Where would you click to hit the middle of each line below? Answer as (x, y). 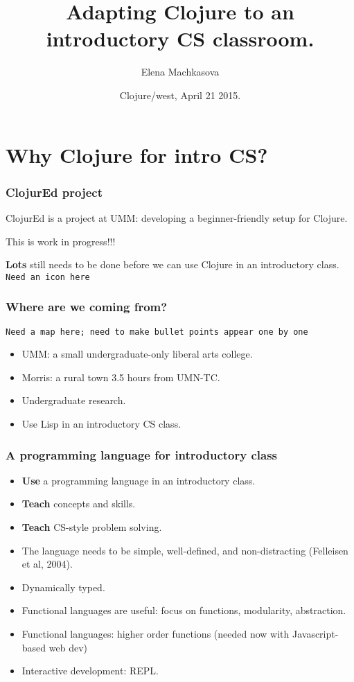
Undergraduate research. (74, 400)
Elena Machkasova (180, 72)
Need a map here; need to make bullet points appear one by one (157, 332)
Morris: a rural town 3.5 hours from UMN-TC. (121, 377)
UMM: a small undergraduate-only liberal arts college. (137, 354)
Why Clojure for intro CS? (137, 154)
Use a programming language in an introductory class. (139, 480)
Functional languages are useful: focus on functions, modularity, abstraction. (184, 610)
